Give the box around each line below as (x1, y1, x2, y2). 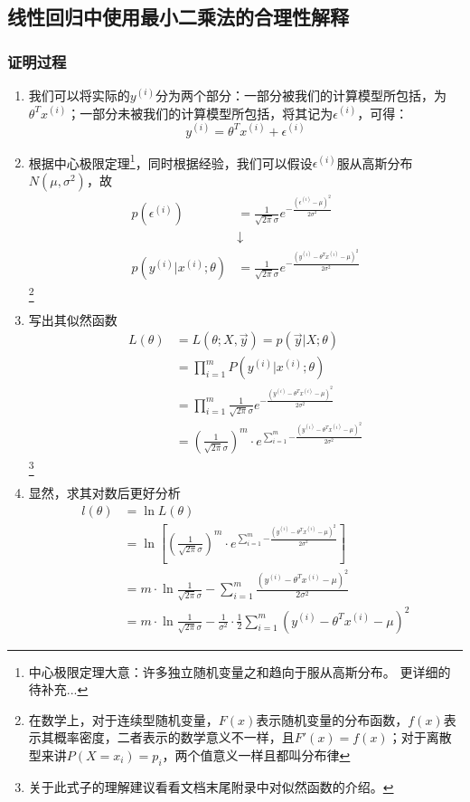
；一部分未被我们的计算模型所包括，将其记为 (67, 103, 334, 122)
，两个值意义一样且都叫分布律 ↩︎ (162, 745, 351, 764)
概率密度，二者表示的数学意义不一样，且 (53, 728, 295, 747)
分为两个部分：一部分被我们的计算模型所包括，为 (155, 86, 446, 104)
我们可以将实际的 (28, 86, 130, 104)
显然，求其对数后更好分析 (28, 483, 181, 502)
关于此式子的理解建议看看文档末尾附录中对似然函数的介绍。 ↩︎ (28, 777, 394, 796)
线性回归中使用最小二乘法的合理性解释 (7, 3, 349, 31)
